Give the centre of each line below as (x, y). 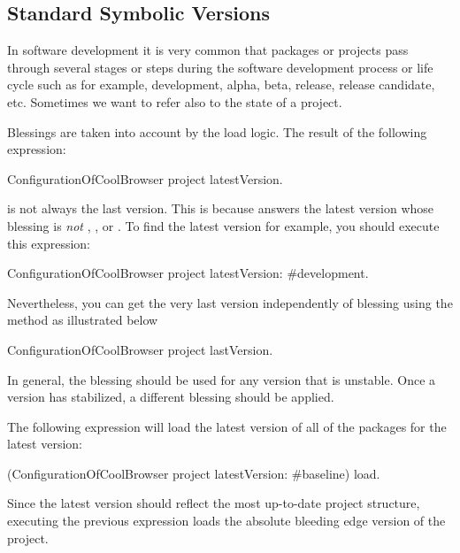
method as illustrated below (83, 320)
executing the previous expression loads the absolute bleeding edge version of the (226, 521)
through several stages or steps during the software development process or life (220, 67)
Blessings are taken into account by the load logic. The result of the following (217, 131)
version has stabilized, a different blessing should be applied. (171, 397)
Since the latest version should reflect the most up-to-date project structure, (214, 503)
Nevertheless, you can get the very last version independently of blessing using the (230, 302)
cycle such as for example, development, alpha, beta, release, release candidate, (221, 84)
